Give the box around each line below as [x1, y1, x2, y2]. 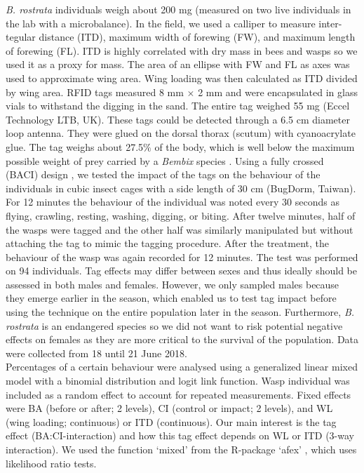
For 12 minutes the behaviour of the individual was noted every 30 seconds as [6, 194, 339, 209]
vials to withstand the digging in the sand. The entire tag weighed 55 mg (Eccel [6, 98, 350, 113]
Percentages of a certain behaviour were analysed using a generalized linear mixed [6, 359, 358, 374]
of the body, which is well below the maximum [154, 139, 355, 154]
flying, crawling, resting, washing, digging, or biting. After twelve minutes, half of [6, 208, 356, 222]
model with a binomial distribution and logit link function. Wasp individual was [6, 373, 350, 388]
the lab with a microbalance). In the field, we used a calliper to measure [6, 15, 316, 30]
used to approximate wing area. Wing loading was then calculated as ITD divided [6, 70, 358, 85]
